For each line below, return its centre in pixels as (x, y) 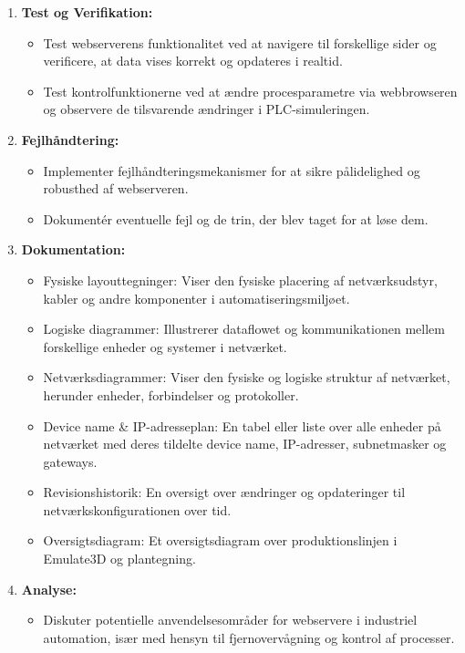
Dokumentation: (73, 249)
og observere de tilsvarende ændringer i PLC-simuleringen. (207, 109)
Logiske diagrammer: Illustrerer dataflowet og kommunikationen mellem (244, 329)
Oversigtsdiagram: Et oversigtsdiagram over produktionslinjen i (220, 540)
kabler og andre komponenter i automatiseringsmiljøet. (196, 298)
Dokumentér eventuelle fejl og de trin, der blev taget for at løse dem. (236, 218)
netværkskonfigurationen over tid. (137, 509)
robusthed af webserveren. (116, 188)
